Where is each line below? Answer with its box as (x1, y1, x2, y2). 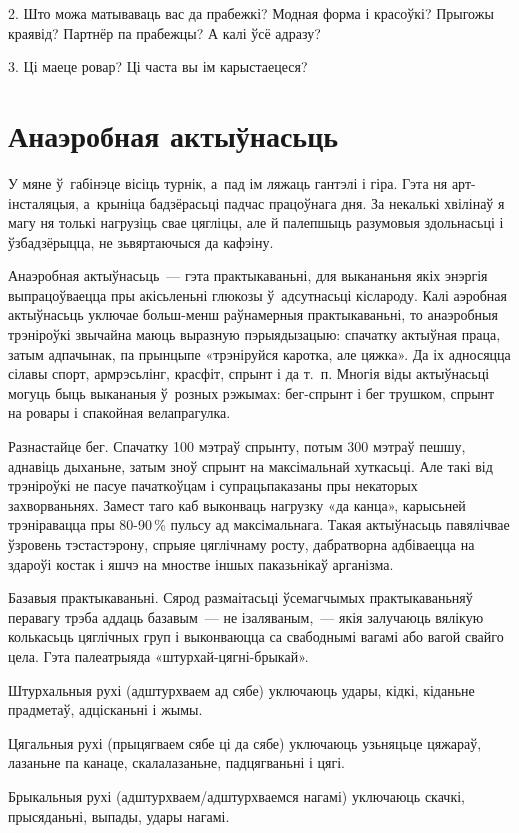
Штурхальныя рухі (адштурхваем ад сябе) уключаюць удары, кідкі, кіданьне (8, 679, 475, 700)
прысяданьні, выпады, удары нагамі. (8, 805, 230, 826)
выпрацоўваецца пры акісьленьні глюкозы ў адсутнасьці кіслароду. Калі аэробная (8, 284, 508, 305)
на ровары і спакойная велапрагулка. (8, 402, 231, 423)
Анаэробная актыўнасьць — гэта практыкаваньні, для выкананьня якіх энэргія (8, 265, 488, 286)
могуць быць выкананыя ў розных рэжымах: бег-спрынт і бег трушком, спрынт (8, 382, 495, 403)
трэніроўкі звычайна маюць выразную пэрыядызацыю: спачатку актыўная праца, (8, 324, 501, 345)
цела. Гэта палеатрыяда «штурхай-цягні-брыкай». (8, 645, 309, 666)
